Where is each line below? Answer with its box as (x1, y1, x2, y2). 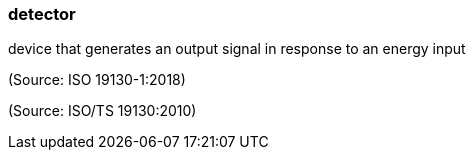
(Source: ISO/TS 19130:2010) (8, 102, 197, 120)
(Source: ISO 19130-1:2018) (8, 71, 186, 89)
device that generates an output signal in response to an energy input (8, 40, 466, 58)
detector (8, 4, 76, 24)
